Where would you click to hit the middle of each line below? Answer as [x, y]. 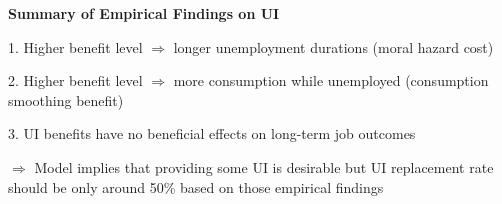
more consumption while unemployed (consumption [331, 80]
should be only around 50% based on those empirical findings [196, 186]
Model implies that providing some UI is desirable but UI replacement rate [264, 166]
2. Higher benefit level [75, 80]
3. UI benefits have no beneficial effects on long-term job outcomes [212, 133]
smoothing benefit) [66, 99]
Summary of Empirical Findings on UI [144, 13]
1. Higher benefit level [75, 46]
